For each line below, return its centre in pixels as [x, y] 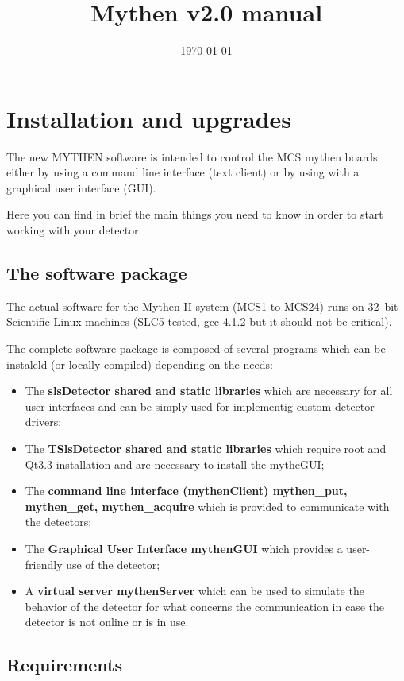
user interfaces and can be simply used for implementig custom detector [200, 406]
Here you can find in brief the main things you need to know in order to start [195, 214]
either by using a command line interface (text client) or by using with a [183, 172]
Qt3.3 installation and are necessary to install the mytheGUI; [175, 464]
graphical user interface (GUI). [81, 187]
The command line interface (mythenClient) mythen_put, [186, 491]
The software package [97, 273]
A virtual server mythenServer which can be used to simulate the [194, 591]
